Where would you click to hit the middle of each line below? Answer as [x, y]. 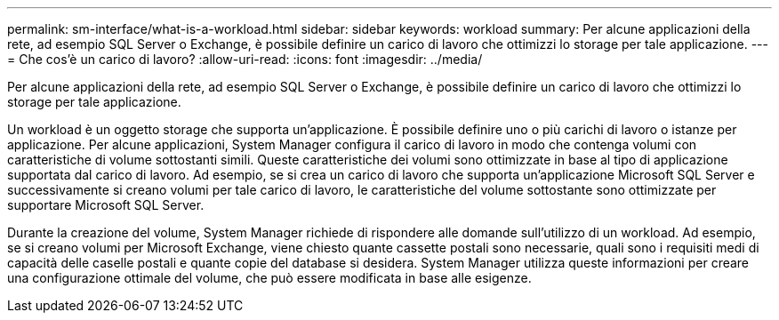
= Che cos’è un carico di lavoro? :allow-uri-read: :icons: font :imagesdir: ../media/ [245, 59]
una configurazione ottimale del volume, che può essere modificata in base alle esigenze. [269, 278]
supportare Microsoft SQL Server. [106, 205]
